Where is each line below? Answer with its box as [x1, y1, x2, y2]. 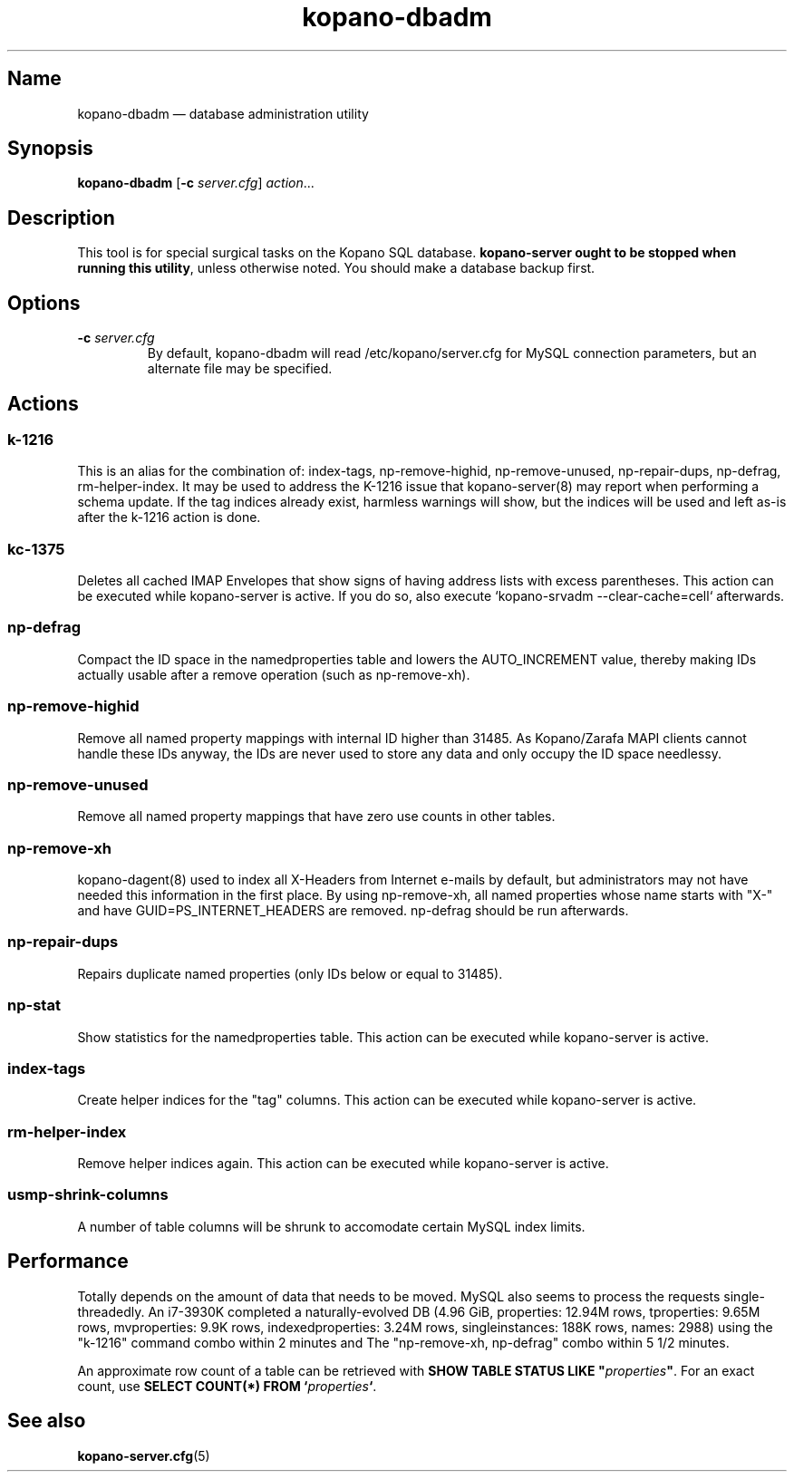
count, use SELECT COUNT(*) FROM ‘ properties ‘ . [77, 1377, 377, 1394]
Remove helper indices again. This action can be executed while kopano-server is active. [77, 1155, 609, 1172]
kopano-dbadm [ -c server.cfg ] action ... [77, 175, 315, 191]
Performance [7, 1250, 129, 1273]
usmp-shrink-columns [7, 1185, 169, 1204]
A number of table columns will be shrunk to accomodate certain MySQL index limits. [77, 1218, 586, 1234]
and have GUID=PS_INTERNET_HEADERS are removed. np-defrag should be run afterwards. [77, 903, 629, 919]
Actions [7, 391, 79, 415]
